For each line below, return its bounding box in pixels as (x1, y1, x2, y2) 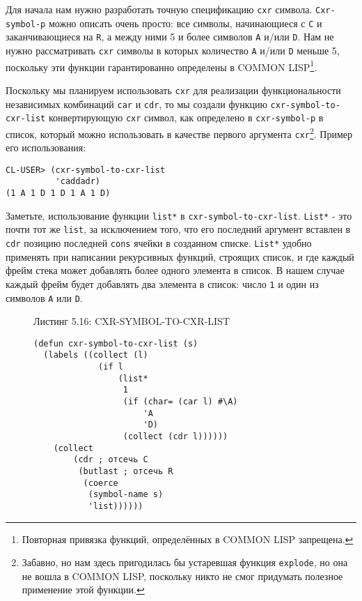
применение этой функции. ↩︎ (22, 582, 145, 597)
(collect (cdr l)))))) (123, 432, 228, 442)
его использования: (6, 140, 86, 155)
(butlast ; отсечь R (78, 466, 173, 476)
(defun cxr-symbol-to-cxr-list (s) (33, 338, 198, 349)
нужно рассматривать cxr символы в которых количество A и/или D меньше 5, (6, 43, 340, 57)
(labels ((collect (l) (43, 350, 148, 360)
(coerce (83, 478, 118, 488)
